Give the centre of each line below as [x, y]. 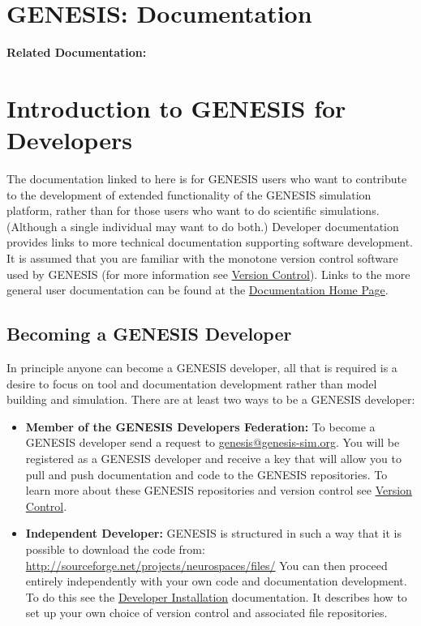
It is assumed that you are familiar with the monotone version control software [202, 258]
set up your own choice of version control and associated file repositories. [206, 613]
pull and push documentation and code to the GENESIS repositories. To [206, 474]
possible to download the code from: [115, 549]
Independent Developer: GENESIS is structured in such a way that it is [213, 533]
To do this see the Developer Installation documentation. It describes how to [216, 596]
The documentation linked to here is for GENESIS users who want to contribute [207, 179]
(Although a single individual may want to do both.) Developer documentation [203, 226]
